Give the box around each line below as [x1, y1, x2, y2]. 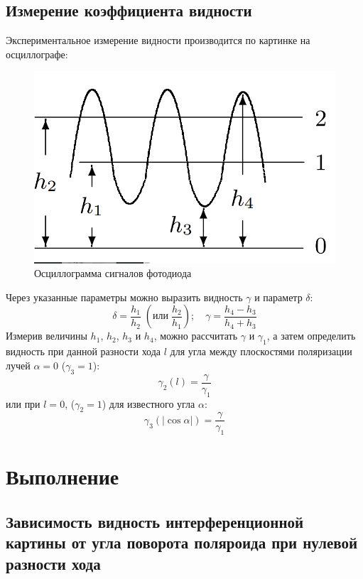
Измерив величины [6, 328, 87, 343]
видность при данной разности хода [6, 344, 161, 359]
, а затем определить [266, 328, 356, 343]
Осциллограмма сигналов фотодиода [34, 266, 192, 281]
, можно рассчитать [153, 328, 238, 343]
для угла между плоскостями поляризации [170, 344, 352, 359]
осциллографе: [6, 46, 68, 61]
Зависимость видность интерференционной [6, 510, 304, 532]
